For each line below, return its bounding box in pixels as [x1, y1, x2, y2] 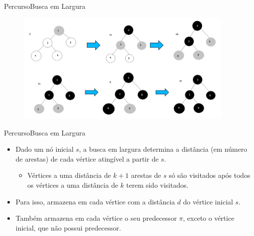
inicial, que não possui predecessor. [15, 222, 121, 233]
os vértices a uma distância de [27, 180, 118, 190]
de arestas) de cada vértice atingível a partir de [15, 153, 159, 164]
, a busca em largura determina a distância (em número [79, 144, 247, 154]
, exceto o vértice [183, 213, 234, 223]
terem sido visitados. [126, 180, 188, 190]
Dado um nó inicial [15, 144, 74, 154]
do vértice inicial [183, 196, 233, 206]
